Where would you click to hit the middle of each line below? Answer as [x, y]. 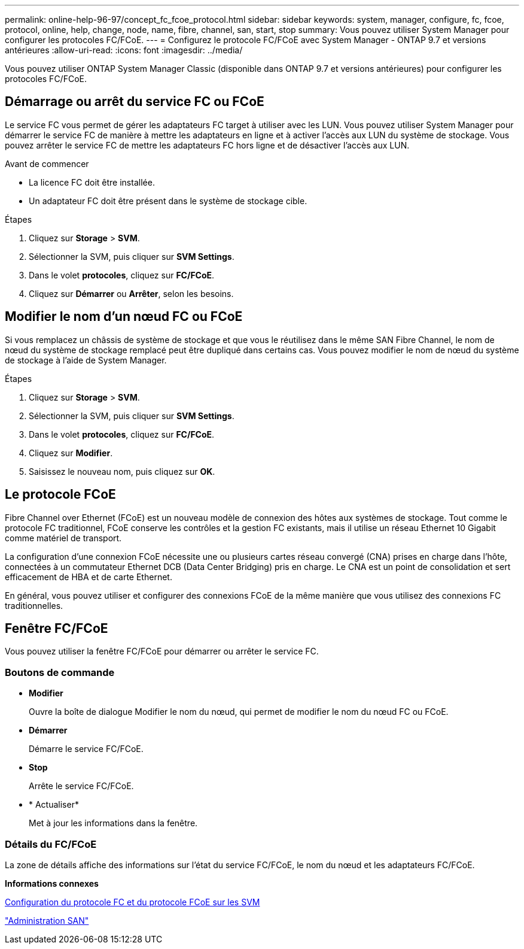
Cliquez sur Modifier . [71, 453]
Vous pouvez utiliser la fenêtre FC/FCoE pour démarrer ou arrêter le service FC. [162, 651]
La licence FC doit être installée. [92, 182]
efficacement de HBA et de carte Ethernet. [89, 577]
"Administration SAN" [47, 920]
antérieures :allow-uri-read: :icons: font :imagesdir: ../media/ [124, 50]
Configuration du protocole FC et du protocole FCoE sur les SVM [132, 902]
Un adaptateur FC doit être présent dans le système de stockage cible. [168, 201]
